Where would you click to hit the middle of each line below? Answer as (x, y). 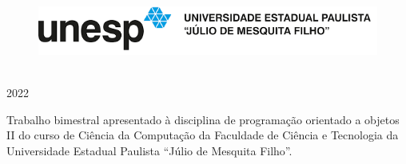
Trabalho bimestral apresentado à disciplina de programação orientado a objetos (203, 119)
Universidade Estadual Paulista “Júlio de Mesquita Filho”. (149, 150)
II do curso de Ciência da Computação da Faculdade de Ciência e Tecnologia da (203, 135)
